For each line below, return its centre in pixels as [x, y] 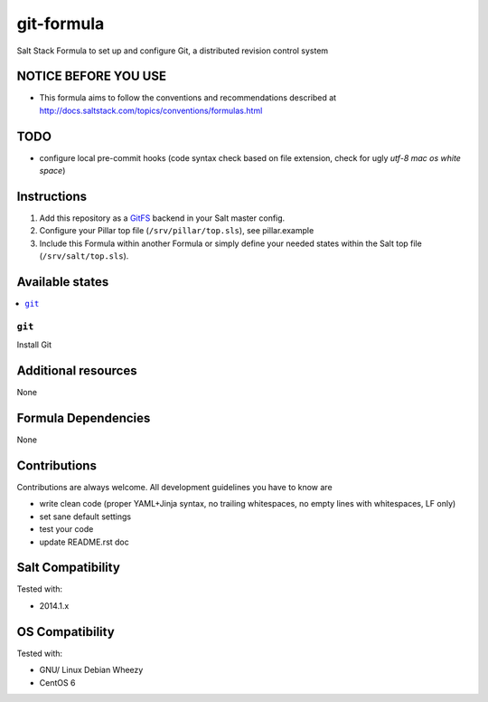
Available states [63, 282]
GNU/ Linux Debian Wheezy [91, 670]
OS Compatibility [66, 632]
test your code [66, 529]
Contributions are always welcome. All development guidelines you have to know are [175, 487]
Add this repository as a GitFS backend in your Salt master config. [162, 218]
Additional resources [77, 371]
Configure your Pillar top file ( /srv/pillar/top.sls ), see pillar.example [177, 231]
